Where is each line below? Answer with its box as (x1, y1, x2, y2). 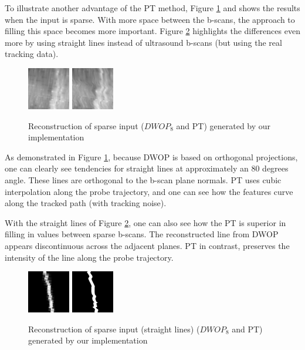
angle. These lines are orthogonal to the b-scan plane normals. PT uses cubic (5, 173, 282, 186)
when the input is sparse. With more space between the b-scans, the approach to (5, 13, 295, 25)
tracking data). (5, 48, 59, 60)
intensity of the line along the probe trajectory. (5, 251, 174, 263)
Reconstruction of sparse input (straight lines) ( (28, 322, 200, 335)
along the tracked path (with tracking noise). (5, 197, 167, 209)
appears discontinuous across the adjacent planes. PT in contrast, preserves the (5, 239, 290, 251)
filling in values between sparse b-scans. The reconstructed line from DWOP (5, 228, 279, 240)
